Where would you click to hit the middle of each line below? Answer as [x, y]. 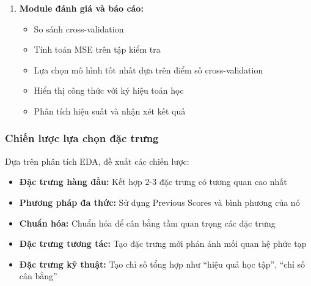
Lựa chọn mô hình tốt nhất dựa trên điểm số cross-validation [148, 70]
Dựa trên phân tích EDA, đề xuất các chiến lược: [97, 161]
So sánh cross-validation [79, 28]
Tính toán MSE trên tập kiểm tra [97, 49]
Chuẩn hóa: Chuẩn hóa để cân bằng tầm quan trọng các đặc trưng [147, 223]
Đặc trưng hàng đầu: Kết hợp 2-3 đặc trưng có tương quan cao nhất [153, 182]
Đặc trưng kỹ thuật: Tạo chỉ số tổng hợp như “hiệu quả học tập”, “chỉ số [162, 264]
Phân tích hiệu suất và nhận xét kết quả [110, 111]
